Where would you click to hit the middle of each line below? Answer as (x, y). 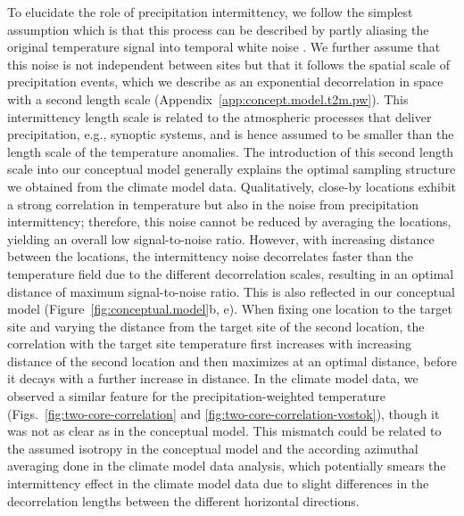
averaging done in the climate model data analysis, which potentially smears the (227, 466)
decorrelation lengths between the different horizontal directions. (183, 500)
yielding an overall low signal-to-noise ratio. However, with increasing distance (221, 238)
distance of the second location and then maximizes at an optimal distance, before (232, 360)
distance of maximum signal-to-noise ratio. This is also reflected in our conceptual (231, 291)
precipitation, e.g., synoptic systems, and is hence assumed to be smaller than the (231, 134)
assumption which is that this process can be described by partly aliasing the (218, 29)
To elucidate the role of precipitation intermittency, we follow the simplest (210, 12)
